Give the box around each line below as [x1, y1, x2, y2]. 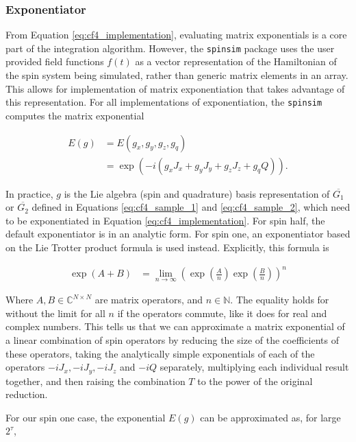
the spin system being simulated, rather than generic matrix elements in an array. [5, 68, 348, 82]
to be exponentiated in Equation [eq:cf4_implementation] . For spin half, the [5, 213, 325, 227]
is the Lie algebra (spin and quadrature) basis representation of [64, 186, 330, 200]
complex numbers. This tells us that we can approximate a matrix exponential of [5, 319, 345, 334]
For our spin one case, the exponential [5, 410, 166, 424]
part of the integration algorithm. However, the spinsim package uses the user [5, 40, 335, 55]
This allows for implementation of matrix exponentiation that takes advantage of [5, 81, 345, 95]
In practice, [5, 186, 53, 200]
